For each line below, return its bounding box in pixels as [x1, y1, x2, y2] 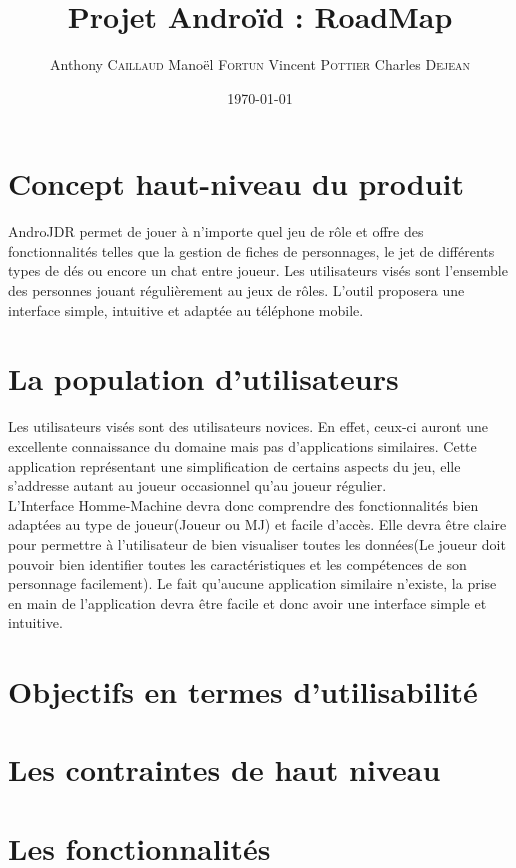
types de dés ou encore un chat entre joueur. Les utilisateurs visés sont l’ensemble [8, 260, 508, 281]
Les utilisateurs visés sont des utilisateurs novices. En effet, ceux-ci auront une [8, 416, 488, 437]
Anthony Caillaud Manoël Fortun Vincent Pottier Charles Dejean [50, 54, 470, 75]
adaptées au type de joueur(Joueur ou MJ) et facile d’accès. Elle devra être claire [8, 514, 507, 535]
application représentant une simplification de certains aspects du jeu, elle [8, 455, 461, 476]
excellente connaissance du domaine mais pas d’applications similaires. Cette [8, 435, 477, 456]
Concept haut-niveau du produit [8, 163, 464, 204]
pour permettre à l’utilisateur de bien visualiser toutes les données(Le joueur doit [8, 533, 506, 554]
